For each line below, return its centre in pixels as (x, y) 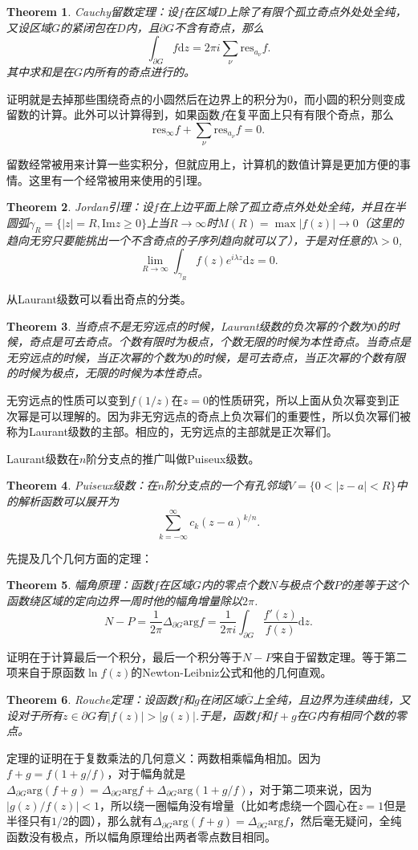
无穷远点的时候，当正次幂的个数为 (96, 357)
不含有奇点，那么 (219, 27)
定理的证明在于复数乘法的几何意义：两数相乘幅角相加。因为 (164, 757)
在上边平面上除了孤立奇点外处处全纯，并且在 (276, 207)
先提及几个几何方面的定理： (79, 557)
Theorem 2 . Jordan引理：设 (80, 207)
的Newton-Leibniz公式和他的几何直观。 (231, 672)
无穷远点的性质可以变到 (68, 400)
